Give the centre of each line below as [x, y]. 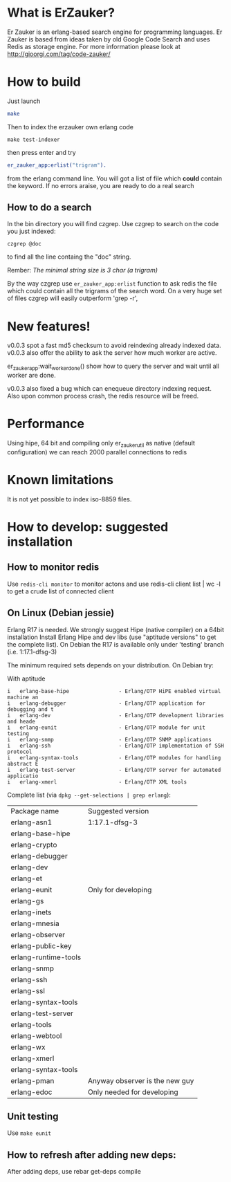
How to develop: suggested [88, 527]
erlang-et [27, 878]
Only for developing [120, 889]
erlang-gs [27, 901]
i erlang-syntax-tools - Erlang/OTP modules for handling [114, 758]
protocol [20, 752]
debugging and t [30, 709]
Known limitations [61, 480]
